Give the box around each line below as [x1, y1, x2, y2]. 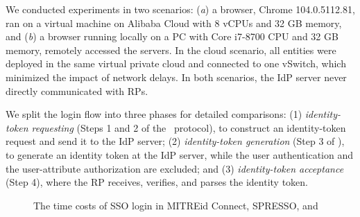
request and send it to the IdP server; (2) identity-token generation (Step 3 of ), [6, 134, 345, 148]
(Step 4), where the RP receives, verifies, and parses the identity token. [6, 175, 308, 189]
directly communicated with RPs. [6, 83, 148, 98]
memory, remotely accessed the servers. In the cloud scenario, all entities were [6, 42, 336, 57]
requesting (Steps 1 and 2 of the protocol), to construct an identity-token [31, 120, 346, 134]
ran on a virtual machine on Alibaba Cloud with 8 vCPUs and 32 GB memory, [6, 15, 342, 30]
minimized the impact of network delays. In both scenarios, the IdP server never [6, 69, 347, 84]
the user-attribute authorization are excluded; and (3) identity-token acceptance [6, 161, 344, 175]
